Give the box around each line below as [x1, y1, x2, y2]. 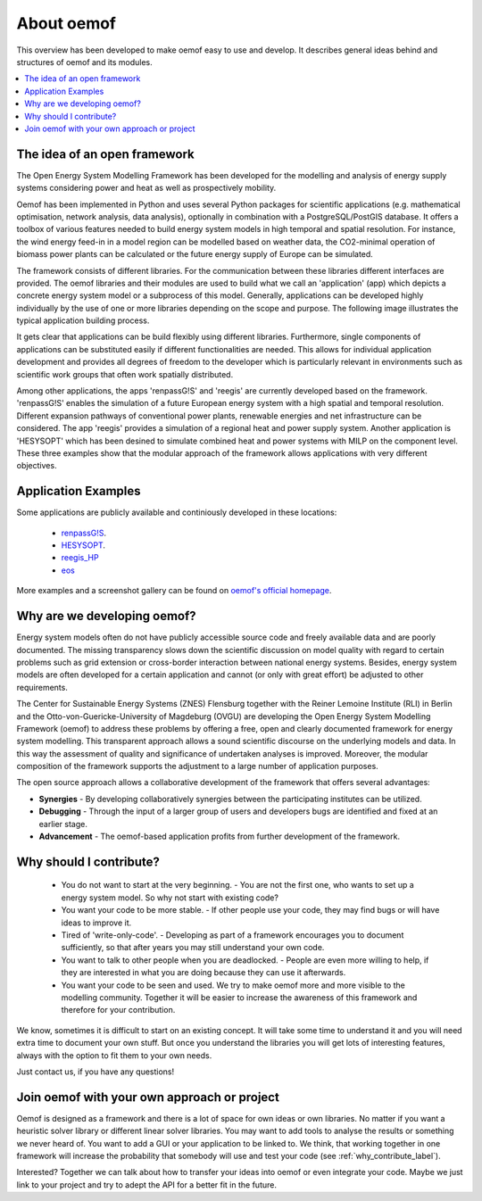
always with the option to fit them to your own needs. [16, 1049, 212, 1061]
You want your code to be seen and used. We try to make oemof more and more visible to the [61, 980, 405, 990]
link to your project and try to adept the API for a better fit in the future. [16, 1179, 277, 1190]
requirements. [16, 682, 69, 692]
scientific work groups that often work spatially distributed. [16, 369, 234, 379]
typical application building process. [16, 315, 150, 326]
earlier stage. [38, 818, 88, 829]
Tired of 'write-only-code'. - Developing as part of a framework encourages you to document [61, 929, 404, 940]
